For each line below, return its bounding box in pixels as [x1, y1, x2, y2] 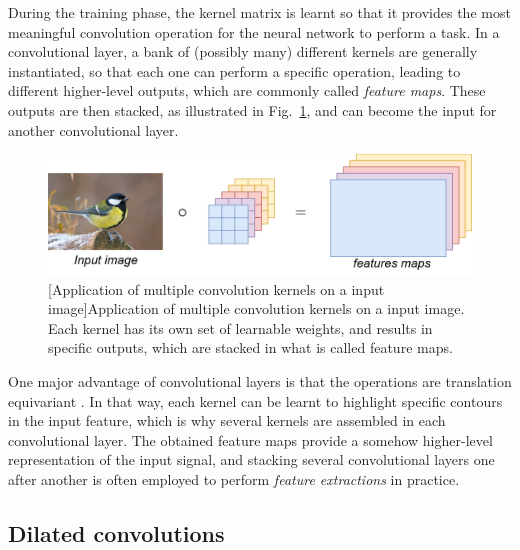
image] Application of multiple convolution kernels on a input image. [48, 298, 465, 319]
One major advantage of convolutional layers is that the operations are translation [8, 371, 512, 392]
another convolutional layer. [8, 119, 179, 140]
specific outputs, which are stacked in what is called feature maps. [48, 337, 453, 358]
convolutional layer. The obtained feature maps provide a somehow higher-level [8, 429, 493, 450]
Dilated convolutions [8, 517, 225, 548]
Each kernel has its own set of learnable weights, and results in [48, 317, 433, 338]
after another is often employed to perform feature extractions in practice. [8, 469, 460, 489]
